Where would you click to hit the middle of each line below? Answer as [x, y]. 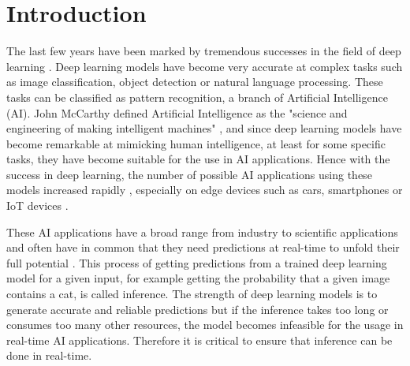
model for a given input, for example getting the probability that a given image [198, 278]
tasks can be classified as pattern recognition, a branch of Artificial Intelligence [197, 97]
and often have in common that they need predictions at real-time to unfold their [203, 247]
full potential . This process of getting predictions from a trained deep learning [197, 262]
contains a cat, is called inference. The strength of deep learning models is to [192, 294]
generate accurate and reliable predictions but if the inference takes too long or [198, 309]
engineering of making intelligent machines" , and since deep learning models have [204, 128]
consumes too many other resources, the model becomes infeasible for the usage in [205, 325]
